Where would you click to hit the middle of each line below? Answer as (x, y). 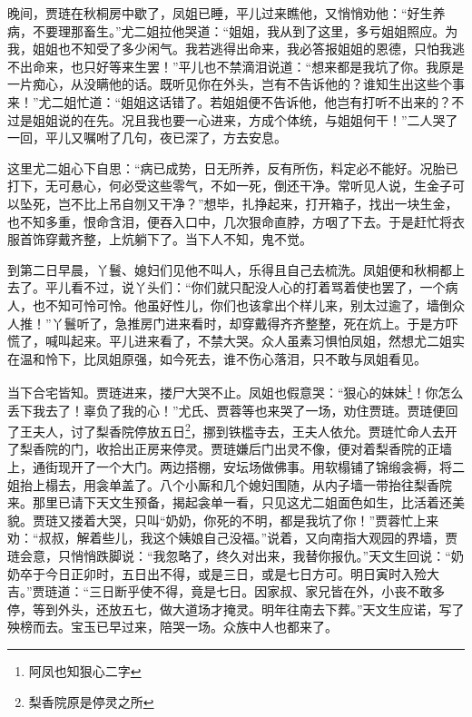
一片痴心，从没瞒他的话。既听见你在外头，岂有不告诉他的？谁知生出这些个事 (236, 84)
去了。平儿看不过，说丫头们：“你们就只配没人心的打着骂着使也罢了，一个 (226, 287)
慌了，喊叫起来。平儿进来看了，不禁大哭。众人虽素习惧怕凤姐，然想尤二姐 (230, 341)
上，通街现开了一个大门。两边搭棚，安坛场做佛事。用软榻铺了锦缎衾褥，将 (230, 466)
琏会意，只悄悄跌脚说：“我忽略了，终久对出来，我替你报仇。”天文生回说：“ (229, 555)
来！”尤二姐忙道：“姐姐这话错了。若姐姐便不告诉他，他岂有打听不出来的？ (230, 101)
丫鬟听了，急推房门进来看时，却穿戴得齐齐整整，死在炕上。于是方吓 (255, 323)
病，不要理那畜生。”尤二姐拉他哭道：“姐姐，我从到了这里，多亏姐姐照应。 (226, 30)
